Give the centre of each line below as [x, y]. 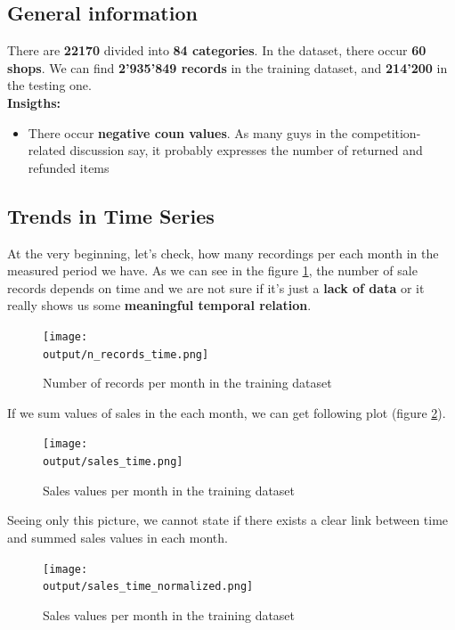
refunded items [69, 167]
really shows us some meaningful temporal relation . [159, 305]
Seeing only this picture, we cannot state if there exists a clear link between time [228, 520]
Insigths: [34, 102]
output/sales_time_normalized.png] [148, 587]
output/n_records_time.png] [126, 354]
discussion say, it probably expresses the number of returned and [246, 150]
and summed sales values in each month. [118, 537]
